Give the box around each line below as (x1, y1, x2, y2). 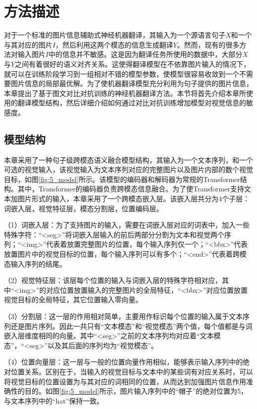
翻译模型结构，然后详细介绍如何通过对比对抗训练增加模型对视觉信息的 (17, 97, 246, 108)
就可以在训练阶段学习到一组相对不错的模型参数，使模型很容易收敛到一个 (4, 68, 239, 79)
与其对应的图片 (4, 39, 52, 49)
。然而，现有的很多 (177, 39, 240, 49)
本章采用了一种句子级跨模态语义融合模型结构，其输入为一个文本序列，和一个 (4, 154, 253, 165)
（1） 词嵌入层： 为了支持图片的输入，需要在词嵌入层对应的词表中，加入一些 (4, 220, 250, 230)
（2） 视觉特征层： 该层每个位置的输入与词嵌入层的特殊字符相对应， (4, 275, 222, 285)
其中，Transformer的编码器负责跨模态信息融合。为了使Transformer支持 (17, 183, 244, 194)
